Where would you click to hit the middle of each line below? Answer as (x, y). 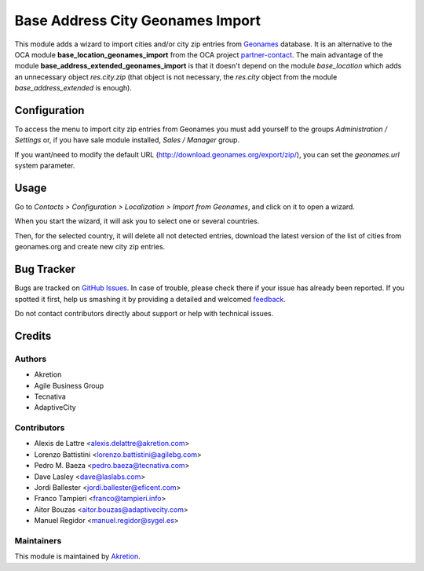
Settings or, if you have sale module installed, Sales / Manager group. (127, 140)
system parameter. (45, 166)
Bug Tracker (45, 269)
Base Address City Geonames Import (137, 20)
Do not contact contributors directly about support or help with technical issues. (144, 313)
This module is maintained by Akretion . (77, 556)
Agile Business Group (69, 385)
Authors (31, 359)
